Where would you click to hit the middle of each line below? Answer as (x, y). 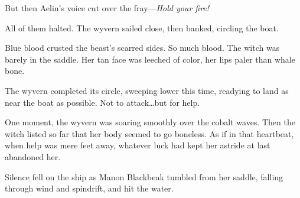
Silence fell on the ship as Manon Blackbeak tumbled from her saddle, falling (144, 176)
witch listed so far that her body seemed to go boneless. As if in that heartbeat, (149, 133)
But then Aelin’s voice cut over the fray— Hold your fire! (107, 8)
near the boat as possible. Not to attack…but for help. (102, 102)
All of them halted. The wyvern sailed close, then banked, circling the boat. (142, 27)
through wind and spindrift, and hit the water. (89, 188)
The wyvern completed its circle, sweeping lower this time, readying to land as (147, 90)
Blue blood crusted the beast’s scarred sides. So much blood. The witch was (142, 48)
